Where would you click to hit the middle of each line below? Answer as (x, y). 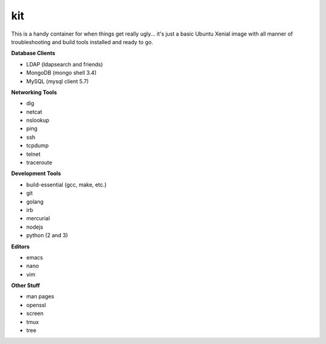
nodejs (35, 227)
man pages (40, 296)
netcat (34, 112)
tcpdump (37, 145)
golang (35, 202)
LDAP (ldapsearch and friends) (65, 64)
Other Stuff (26, 285)
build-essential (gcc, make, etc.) (66, 185)
